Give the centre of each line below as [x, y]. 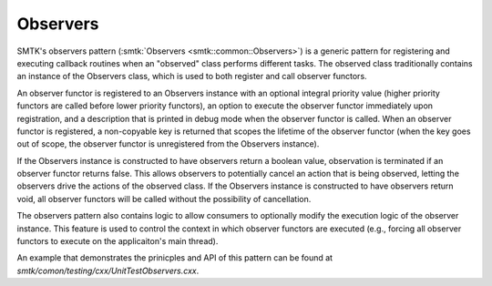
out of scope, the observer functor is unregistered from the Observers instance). [168, 144]
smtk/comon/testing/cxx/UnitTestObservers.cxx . [108, 271]
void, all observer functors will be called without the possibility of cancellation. [164, 199]
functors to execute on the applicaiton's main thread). [118, 241]
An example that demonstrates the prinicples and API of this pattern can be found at [174, 258]
